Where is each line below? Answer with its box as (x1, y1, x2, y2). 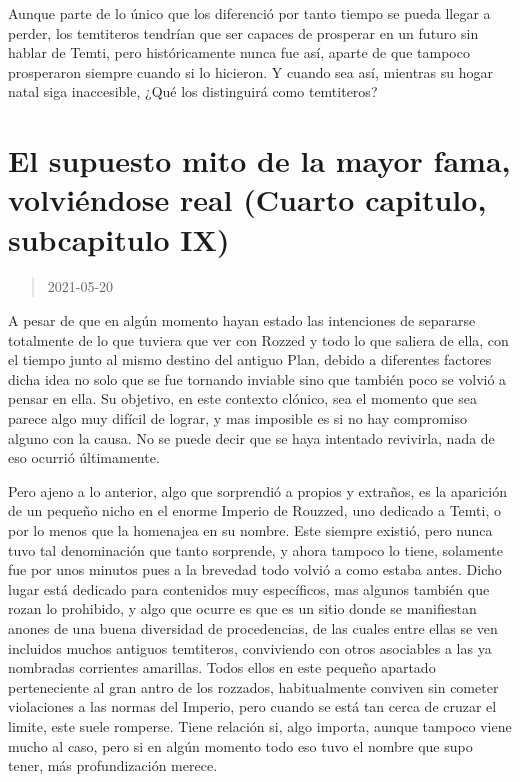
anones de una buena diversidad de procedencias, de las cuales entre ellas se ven (8, 617, 498, 638)
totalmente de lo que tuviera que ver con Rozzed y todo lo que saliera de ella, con (8, 329, 509, 350)
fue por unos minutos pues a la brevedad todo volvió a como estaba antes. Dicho (8, 559, 502, 580)
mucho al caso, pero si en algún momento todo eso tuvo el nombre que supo (8, 735, 473, 756)
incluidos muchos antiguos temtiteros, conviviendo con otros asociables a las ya (8, 637, 492, 658)
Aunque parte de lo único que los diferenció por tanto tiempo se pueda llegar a (8, 3, 491, 23)
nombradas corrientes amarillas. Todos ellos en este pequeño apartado (8, 657, 436, 678)
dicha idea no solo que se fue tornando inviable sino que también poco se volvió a (8, 368, 507, 389)
